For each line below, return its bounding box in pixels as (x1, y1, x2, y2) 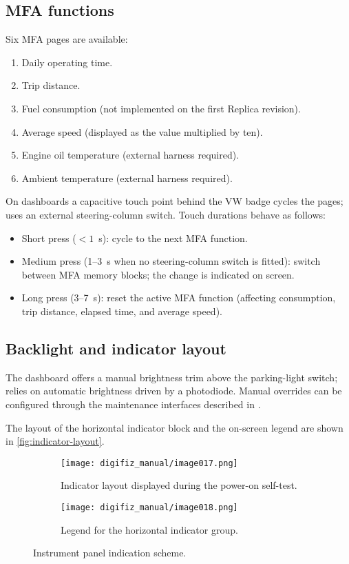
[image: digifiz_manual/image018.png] (61, 502, 238, 512)
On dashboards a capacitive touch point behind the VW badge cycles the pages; (6, 194, 343, 208)
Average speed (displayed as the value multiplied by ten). (21, 124, 263, 139)
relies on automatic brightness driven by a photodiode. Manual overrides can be (6, 383, 342, 398)
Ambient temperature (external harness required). (21, 170, 233, 185)
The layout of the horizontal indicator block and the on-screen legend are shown (6, 420, 343, 434)
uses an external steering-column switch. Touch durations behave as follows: (6, 207, 326, 221)
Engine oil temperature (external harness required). (21, 148, 240, 162)
